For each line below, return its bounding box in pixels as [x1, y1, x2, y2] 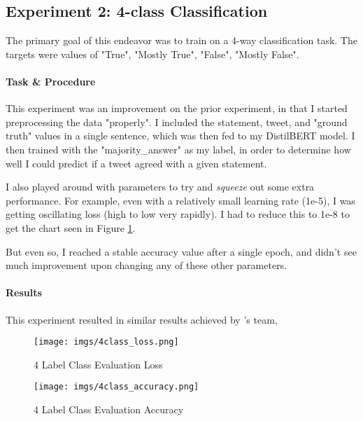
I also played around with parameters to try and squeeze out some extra [6, 179, 315, 194]
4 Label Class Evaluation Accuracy [34, 402, 184, 417]
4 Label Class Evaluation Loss [34, 357, 163, 371]
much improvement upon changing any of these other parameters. [6, 258, 287, 272]
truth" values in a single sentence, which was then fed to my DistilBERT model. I [6, 128, 355, 143]
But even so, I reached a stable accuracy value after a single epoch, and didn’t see [6, 244, 357, 258]
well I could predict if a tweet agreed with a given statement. [6, 156, 267, 170]
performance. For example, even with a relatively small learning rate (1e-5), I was [6, 193, 355, 207]
